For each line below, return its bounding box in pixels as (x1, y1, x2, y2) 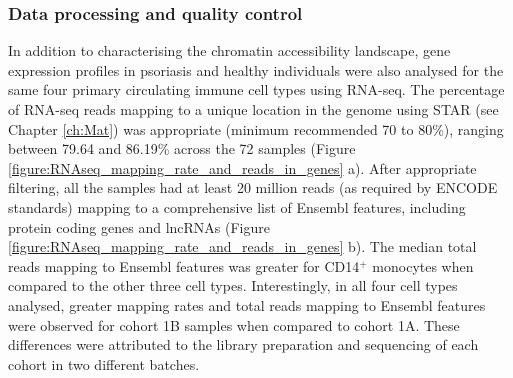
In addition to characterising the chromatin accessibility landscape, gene (8, 40, 451, 61)
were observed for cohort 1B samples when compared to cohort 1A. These (8, 314, 460, 335)
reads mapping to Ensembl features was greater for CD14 (8, 255, 360, 276)
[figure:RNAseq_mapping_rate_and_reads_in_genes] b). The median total (8, 236, 477, 257)
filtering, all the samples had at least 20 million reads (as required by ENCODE (8, 177, 498, 198)
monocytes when (372, 255, 474, 276)
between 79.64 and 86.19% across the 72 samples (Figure (8, 138, 356, 159)
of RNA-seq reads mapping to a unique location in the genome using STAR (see (8, 99, 499, 119)
